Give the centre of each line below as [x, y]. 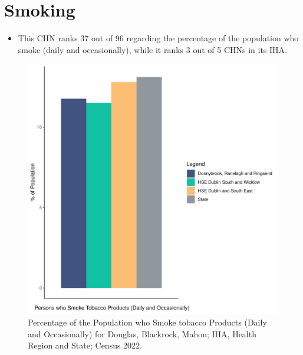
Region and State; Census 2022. [85, 345]
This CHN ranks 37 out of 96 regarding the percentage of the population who [158, 38]
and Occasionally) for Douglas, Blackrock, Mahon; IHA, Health [142, 333]
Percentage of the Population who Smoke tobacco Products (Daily [147, 322]
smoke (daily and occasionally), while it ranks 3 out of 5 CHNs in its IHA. [152, 49]
